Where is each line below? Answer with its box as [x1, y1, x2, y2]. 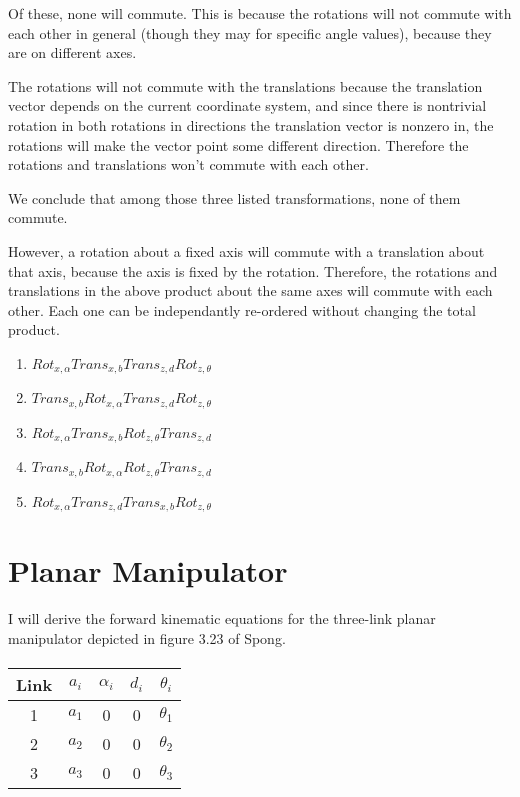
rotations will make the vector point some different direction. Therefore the [8, 134, 469, 155]
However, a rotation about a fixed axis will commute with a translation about [8, 240, 485, 261]
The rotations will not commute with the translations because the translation [8, 75, 483, 96]
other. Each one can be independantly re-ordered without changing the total [8, 299, 476, 320]
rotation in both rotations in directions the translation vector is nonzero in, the [8, 114, 494, 135]
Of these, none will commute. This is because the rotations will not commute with [8, 3, 512, 23]
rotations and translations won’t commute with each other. [8, 154, 369, 175]
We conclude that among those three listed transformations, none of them [8, 187, 461, 208]
